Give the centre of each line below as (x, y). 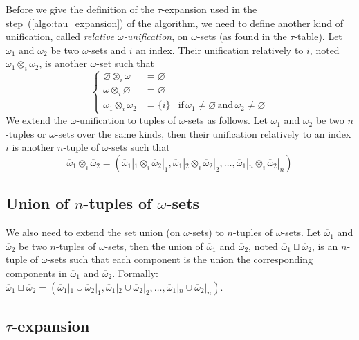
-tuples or (26, 133)
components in (36, 272)
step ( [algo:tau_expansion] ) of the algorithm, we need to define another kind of (174, 23)
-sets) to (206, 232)
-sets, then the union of (154, 245)
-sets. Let (301, 232)
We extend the (37, 120)
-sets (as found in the (242, 36)
